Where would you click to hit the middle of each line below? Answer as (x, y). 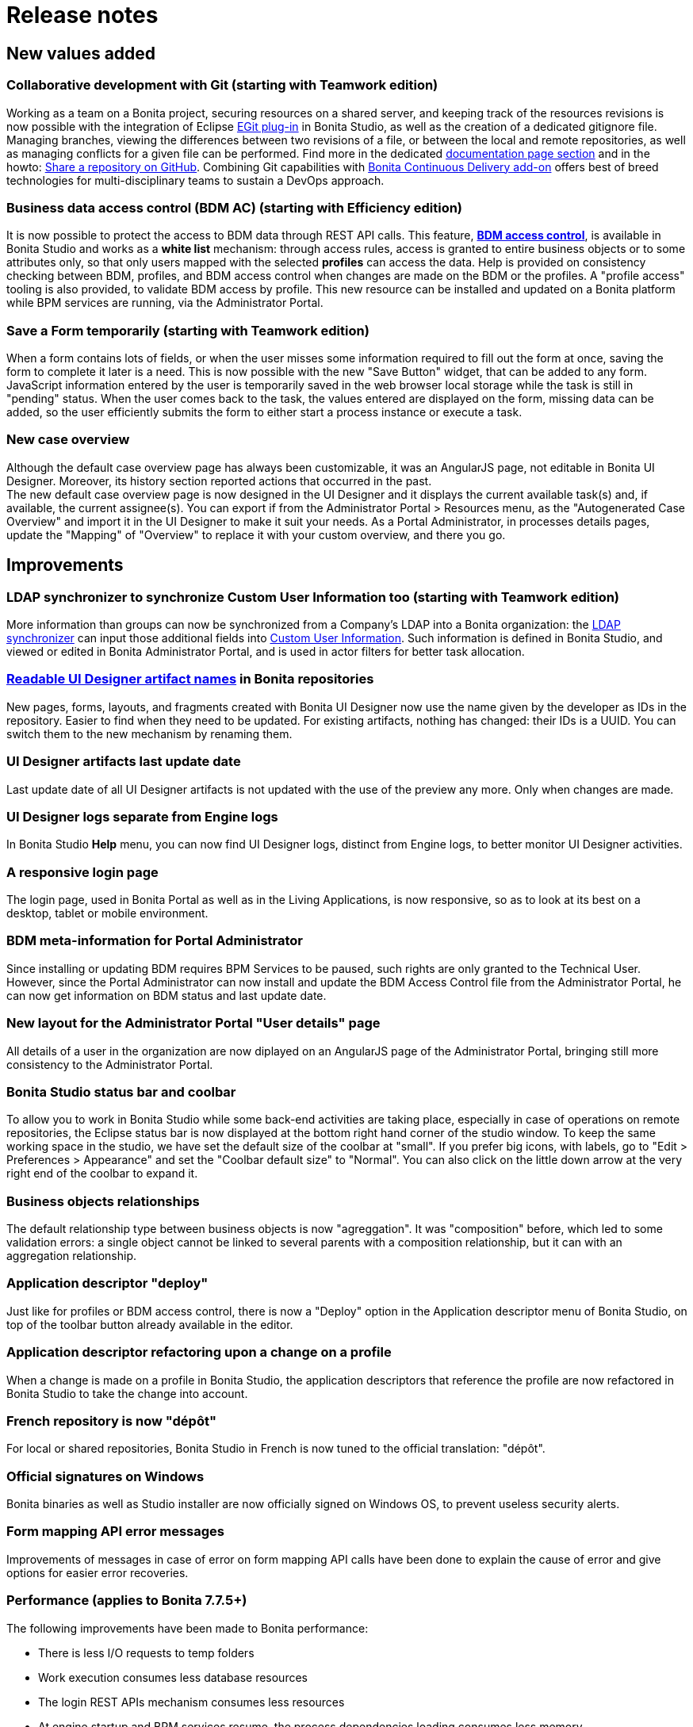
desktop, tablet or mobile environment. (107, 913)
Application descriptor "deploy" (107, 1283)
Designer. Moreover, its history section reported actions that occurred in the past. (219, 481)
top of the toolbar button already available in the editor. (150, 1324)
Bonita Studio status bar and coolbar (121, 1091)
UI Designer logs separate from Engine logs (142, 816)
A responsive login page (82, 872)
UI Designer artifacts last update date (124, 762)
